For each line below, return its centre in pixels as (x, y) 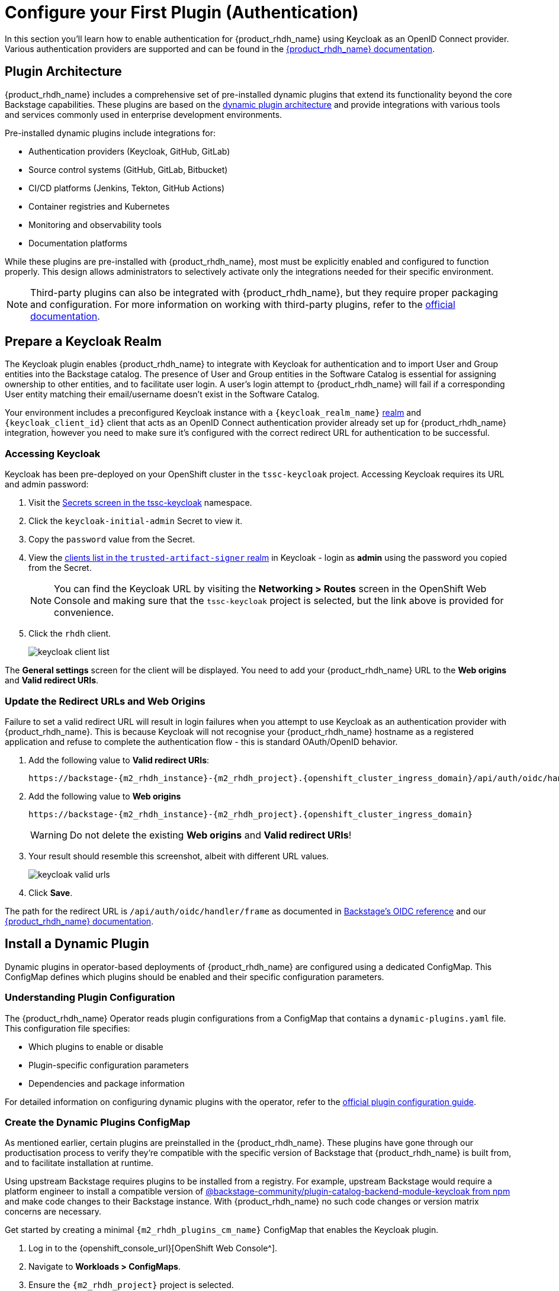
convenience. (84, 613)
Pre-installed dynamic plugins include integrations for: (110, 133)
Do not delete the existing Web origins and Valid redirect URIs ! (211, 835)
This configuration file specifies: (68, 1028)
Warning (49, 835)
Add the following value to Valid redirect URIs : (119, 760)
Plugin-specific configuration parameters (109, 1065)
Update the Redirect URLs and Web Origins (105, 701)
